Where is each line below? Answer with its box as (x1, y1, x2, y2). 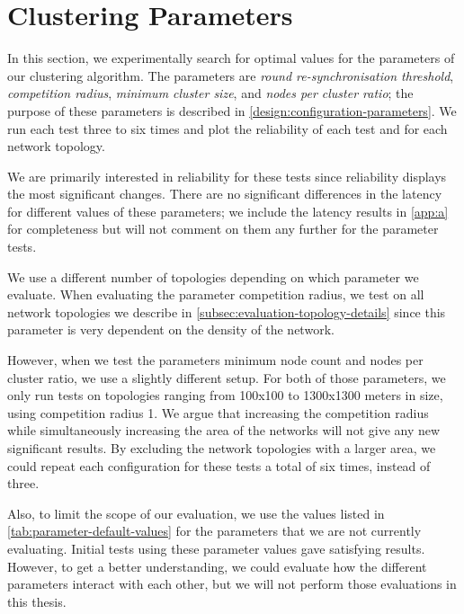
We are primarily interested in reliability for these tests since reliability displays (7, 166, 447, 185)
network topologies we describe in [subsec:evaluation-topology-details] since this (7, 302, 446, 321)
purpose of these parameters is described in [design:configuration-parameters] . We (7, 101, 457, 120)
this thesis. (7, 592, 67, 610)
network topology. (7, 137, 105, 156)
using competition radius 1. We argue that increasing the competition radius (7, 403, 429, 422)
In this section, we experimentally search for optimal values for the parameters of (7, 49, 455, 67)
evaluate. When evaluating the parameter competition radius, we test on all (7, 285, 424, 304)
